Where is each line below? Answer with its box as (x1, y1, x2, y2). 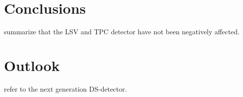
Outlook (4, 55, 60, 75)
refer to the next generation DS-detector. (4, 83, 127, 94)
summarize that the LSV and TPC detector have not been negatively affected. (4, 26, 240, 37)
